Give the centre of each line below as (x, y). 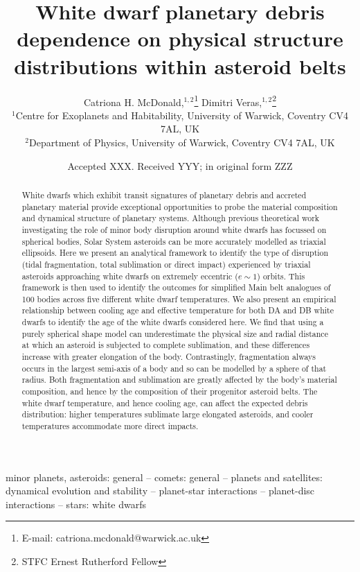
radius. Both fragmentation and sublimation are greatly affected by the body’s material (179, 380)
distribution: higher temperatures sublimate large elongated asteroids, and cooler (168, 414)
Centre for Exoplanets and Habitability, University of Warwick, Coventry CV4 (182, 115)
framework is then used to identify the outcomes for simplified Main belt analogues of (176, 287)
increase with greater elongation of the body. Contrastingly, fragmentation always (169, 357)
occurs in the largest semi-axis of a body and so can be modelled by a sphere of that (174, 368)
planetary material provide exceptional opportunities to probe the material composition (180, 206)
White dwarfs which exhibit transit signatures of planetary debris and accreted (164, 194)
